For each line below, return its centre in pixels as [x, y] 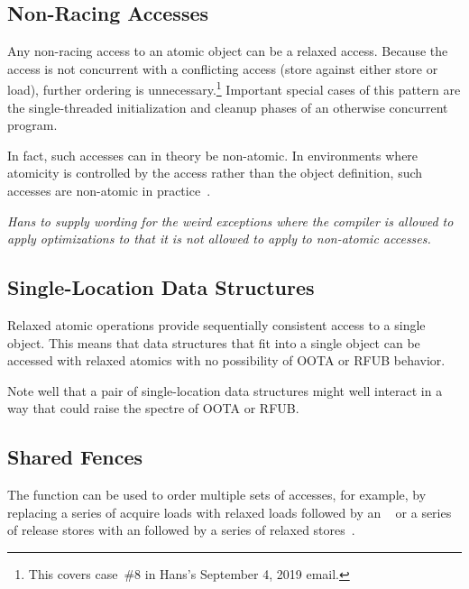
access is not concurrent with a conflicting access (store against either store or [223, 68]
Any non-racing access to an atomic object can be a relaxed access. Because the [228, 51]
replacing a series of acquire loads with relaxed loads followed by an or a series [230, 512]
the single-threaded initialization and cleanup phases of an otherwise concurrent [228, 107]
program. [32, 125]
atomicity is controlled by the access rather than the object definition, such [215, 173]
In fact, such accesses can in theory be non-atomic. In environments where [213, 155]
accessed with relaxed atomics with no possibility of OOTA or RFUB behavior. [226, 360]
